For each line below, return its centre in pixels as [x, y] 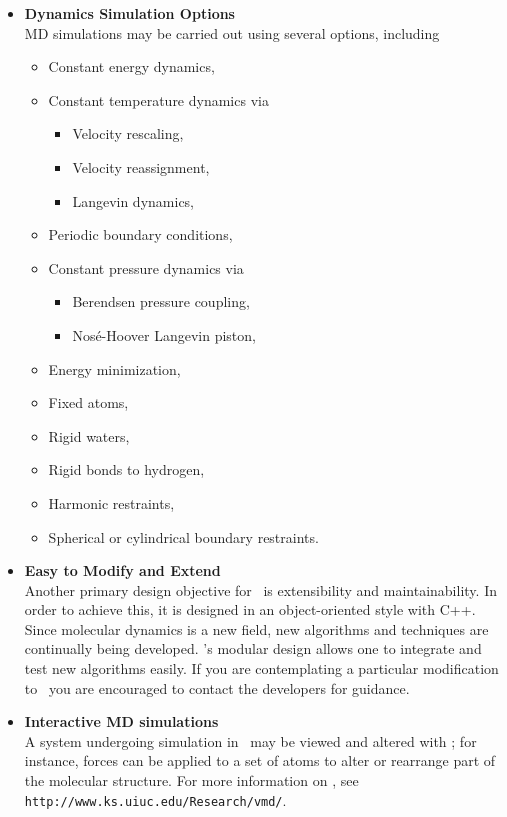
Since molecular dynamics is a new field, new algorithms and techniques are [256, 628]
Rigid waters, [89, 435]
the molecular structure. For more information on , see [191, 780]
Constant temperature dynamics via [158, 99]
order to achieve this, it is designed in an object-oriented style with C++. [250, 609]
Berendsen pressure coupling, [161, 301]
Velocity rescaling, [128, 133]
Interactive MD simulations [121, 721]
